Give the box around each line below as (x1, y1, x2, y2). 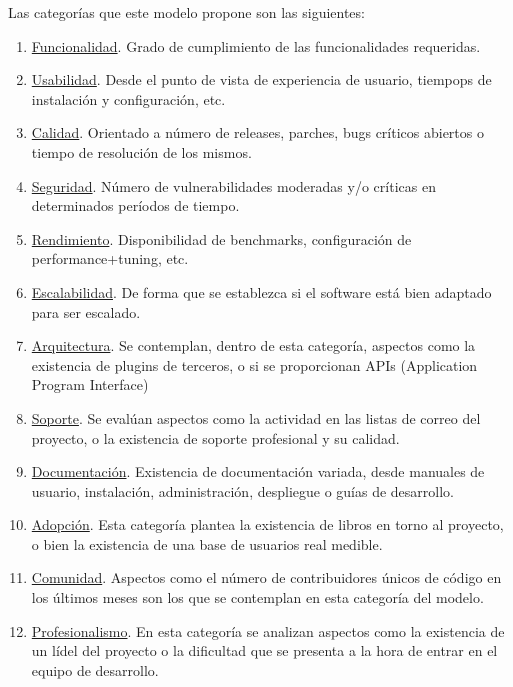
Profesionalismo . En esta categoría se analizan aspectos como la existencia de (31, 620, 505, 641)
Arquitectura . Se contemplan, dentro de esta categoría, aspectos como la (31, 335, 476, 356)
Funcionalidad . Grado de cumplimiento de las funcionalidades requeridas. (31, 35, 481, 56)
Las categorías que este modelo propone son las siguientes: (8, 2, 365, 22)
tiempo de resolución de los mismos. (31, 141, 252, 162)
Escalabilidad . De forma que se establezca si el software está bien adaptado (31, 281, 492, 302)
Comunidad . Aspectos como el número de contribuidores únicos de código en (31, 567, 502, 588)
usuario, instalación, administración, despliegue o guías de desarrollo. (31, 480, 455, 501)
